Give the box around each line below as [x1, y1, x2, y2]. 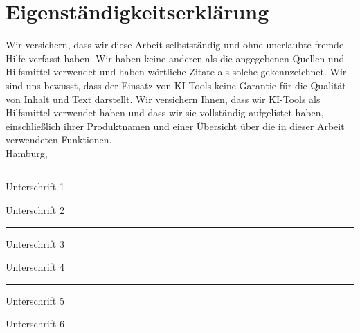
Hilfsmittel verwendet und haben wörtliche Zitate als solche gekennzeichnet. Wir [6, 64, 347, 79]
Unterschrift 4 [6, 260, 64, 274]
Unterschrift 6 [6, 316, 64, 331]
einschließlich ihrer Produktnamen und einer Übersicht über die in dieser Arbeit [6, 118, 345, 133]
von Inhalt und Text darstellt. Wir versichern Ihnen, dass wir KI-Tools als [6, 91, 321, 106]
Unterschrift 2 [6, 203, 64, 217]
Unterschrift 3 [6, 236, 64, 251]
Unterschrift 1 [6, 179, 64, 194]
